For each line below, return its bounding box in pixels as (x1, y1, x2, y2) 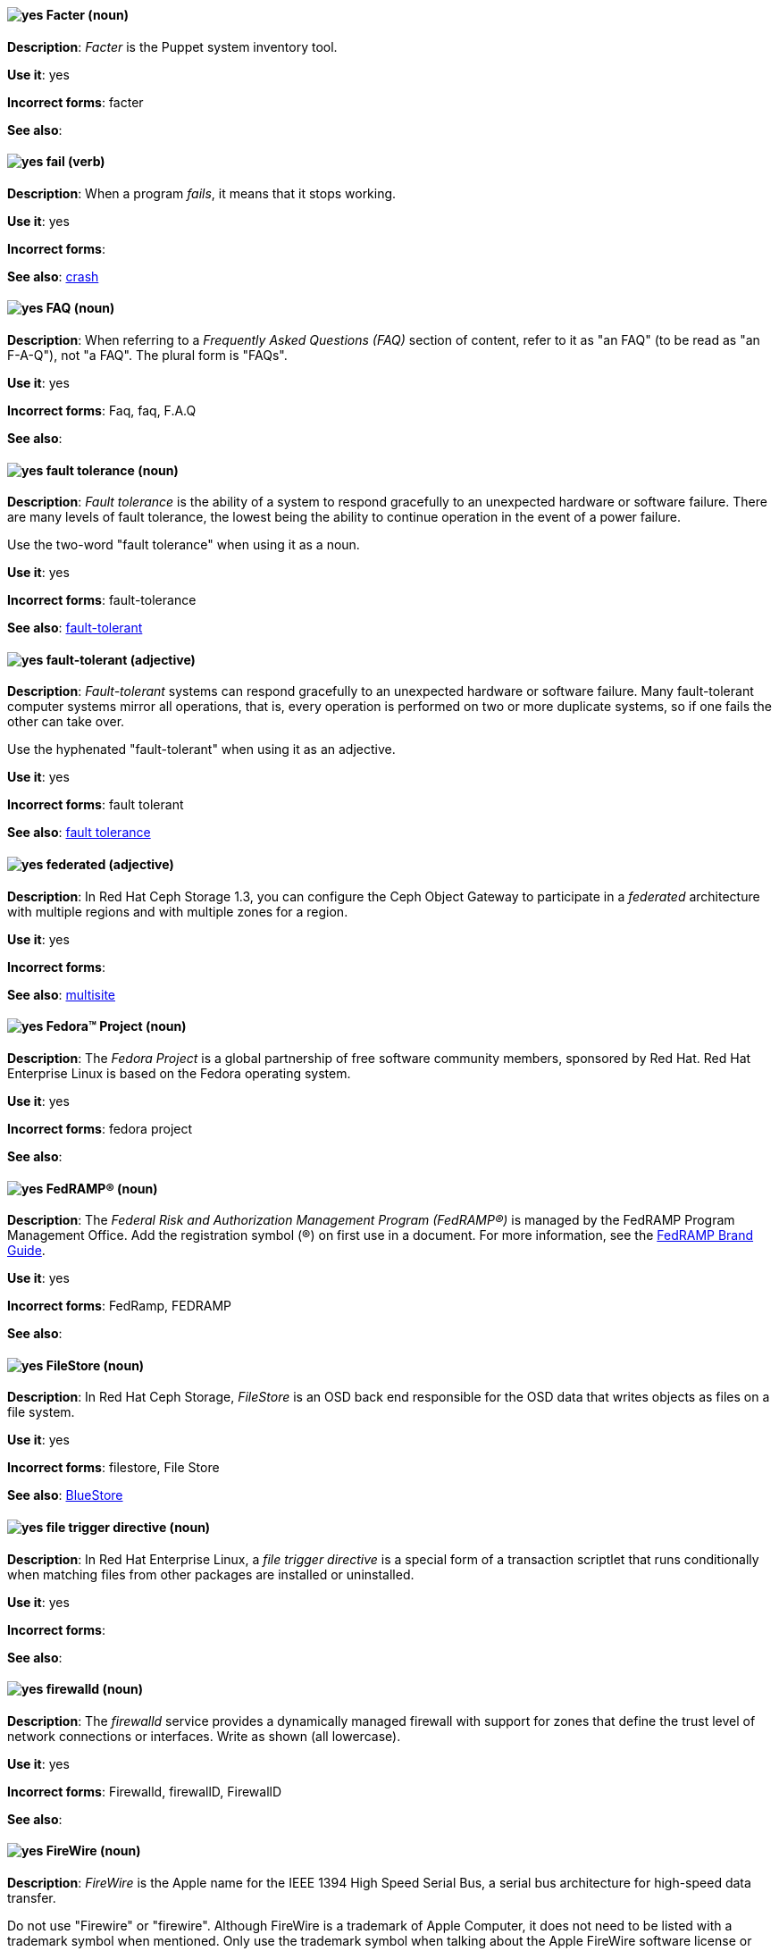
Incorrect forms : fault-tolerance (7, 592, 197, 608)
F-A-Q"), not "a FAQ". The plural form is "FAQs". (7, 347, 288, 364)
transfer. (7, 1890, 56, 1906)
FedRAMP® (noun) (46, 1180, 158, 1196)
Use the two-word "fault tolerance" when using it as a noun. (7, 537, 360, 553)
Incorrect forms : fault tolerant (7, 797, 184, 813)
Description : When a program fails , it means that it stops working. (7, 185, 397, 201)
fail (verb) (46, 154, 105, 170)
